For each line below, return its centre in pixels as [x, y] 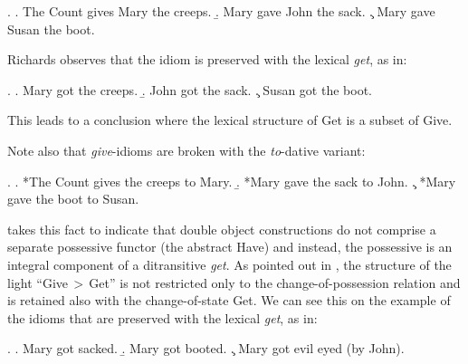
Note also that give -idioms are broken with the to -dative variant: [186, 150]
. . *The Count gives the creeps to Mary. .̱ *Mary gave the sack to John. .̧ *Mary [232, 181]
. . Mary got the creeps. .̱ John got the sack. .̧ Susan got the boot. [190, 89]
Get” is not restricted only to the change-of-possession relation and [275, 282]
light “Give [38, 282]
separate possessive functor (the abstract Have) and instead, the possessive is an [230, 247]
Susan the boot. [51, 29]
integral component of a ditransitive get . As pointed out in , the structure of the [229, 264]
